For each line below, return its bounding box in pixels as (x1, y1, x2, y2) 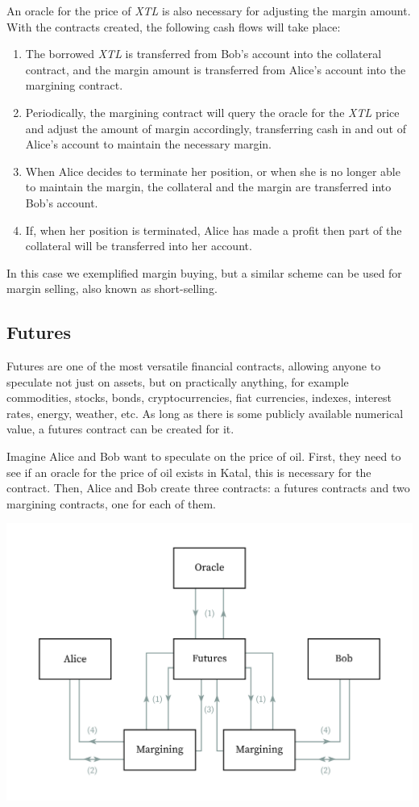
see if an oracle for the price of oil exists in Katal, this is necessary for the (6, 463, 371, 480)
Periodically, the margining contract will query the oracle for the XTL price (25, 103, 400, 120)
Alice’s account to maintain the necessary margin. (25, 136, 272, 153)
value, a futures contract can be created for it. (6, 420, 234, 437)
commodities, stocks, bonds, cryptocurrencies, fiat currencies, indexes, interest (6, 389, 392, 406)
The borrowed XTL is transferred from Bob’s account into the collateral (25, 45, 382, 62)
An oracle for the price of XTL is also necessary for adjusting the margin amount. (6, 2, 411, 19)
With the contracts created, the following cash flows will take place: (6, 18, 341, 35)
